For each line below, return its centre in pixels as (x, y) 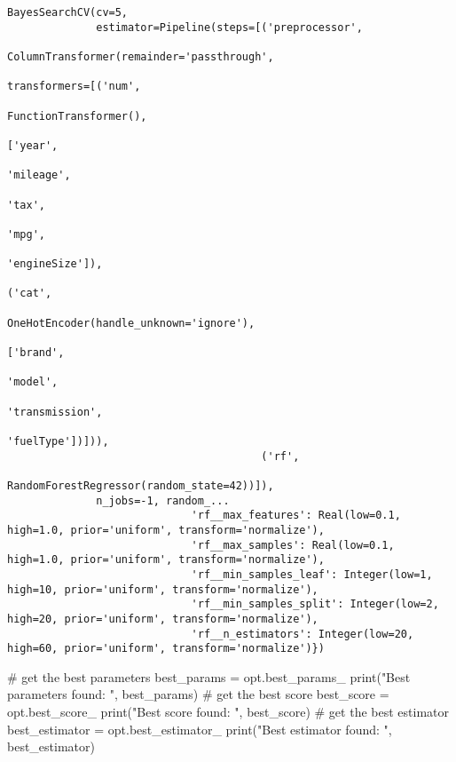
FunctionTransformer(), (77, 116)
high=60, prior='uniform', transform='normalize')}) (166, 649)
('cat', (30, 294)
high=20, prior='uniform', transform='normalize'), (163, 619)
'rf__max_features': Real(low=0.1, (296, 516)
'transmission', (55, 412)
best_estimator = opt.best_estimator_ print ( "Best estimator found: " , (200, 729)
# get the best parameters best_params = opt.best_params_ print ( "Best (209, 676)
